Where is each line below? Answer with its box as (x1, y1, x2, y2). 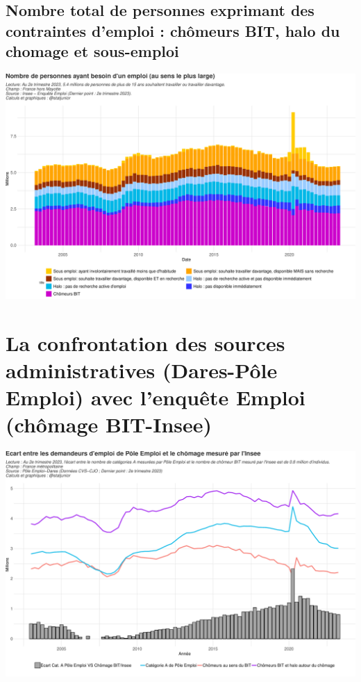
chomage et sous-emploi (6, 40, 179, 62)
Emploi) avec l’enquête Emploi (6, 383, 305, 411)
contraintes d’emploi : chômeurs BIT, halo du (6, 19, 340, 41)
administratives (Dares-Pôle (6, 355, 278, 384)
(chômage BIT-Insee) (6, 410, 212, 439)
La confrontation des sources (6, 328, 285, 357)
